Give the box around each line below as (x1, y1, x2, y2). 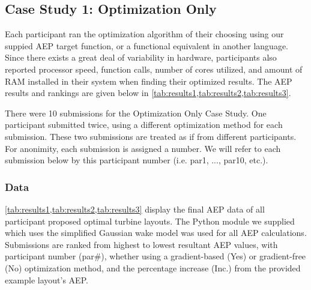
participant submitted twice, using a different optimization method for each (5, 118, 283, 131)
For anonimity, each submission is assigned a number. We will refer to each (5, 142, 281, 154)
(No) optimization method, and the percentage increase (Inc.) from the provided (5, 261, 301, 274)
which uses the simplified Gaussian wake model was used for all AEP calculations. (5, 226, 307, 239)
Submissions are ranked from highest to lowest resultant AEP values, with (5, 238, 278, 250)
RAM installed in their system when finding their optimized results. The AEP (5, 74, 292, 87)
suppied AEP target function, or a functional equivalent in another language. (5, 39, 288, 52)
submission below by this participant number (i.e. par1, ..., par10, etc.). (5, 154, 268, 166)
